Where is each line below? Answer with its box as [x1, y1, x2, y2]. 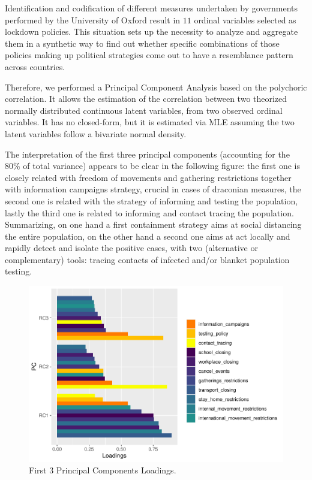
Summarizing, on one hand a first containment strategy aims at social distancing [5, 218, 302, 231]
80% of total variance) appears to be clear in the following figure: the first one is [5, 159, 300, 172]
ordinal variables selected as [194, 13, 296, 26]
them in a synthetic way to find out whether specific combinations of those [5, 37, 280, 49]
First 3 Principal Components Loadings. [29, 464, 176, 476]
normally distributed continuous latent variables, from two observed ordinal [5, 104, 283, 116]
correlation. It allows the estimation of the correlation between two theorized [5, 92, 287, 105]
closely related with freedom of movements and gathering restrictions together [5, 171, 292, 183]
